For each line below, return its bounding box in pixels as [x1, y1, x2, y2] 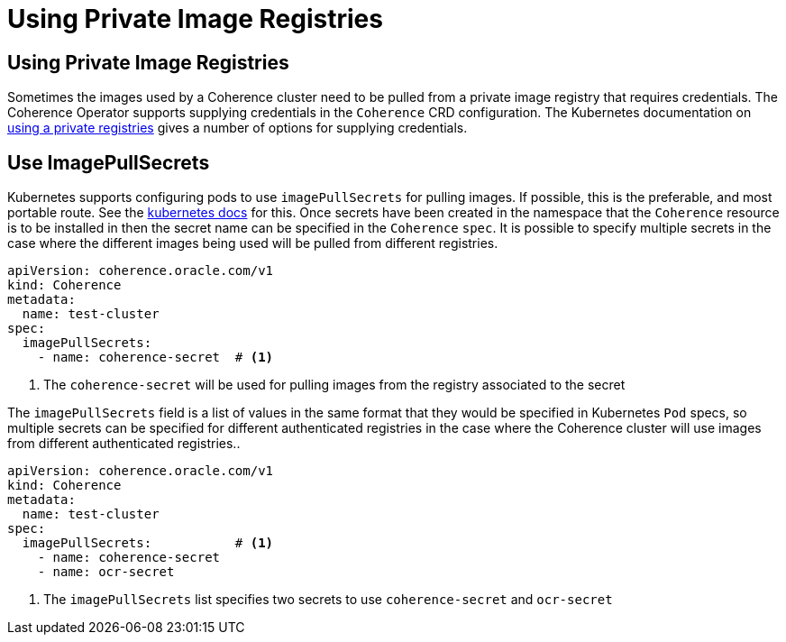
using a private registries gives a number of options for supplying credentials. [7, 120, 468, 136]
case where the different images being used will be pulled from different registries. [7, 235, 498, 252]
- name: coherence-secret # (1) [37, 350, 274, 365]
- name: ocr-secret [37, 564, 175, 580]
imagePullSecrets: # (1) [22, 536, 274, 551]
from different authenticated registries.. [7, 436, 241, 452]
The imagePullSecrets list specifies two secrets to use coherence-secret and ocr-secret [43, 592, 613, 608]
